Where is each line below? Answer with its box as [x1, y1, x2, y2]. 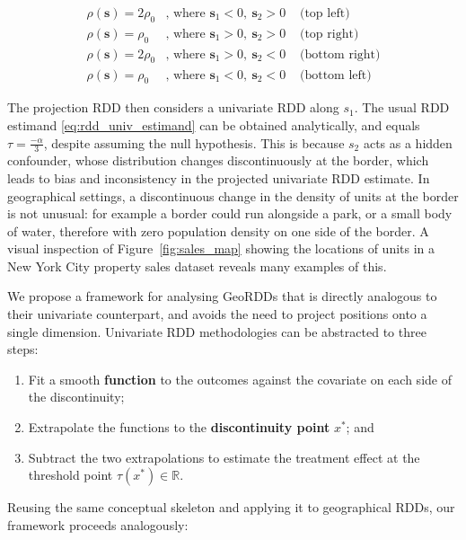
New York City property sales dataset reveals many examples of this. [7, 256, 387, 275]
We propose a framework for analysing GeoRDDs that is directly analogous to [7, 287, 437, 305]
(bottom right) [299, 48, 381, 61]
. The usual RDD [354, 98, 450, 117]
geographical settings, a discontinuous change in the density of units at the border [7, 186, 459, 205]
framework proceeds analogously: [7, 515, 189, 534]
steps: [7, 340, 39, 359]
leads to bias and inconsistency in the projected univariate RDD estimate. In [7, 168, 430, 187]
